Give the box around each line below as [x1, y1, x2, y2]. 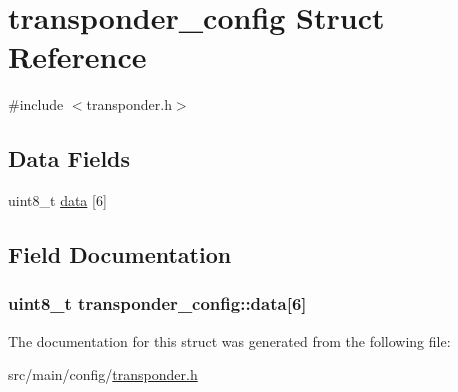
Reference [8, 36, 147, 77]
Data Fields [8, 143, 131, 174]
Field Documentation [8, 239, 232, 270]
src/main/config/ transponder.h [8, 364, 198, 385]
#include [8, 94, 64, 115]
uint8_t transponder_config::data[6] [8, 291, 307, 316]
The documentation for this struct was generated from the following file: [8, 330, 451, 351]
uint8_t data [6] [8, 190, 107, 211]
